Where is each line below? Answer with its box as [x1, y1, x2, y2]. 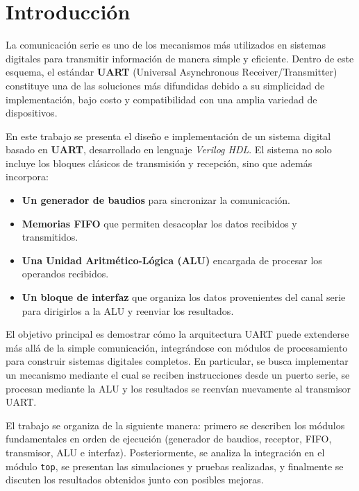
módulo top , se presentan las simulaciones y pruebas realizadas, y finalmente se [6, 458, 344, 473]
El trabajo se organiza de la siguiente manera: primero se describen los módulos [6, 417, 345, 432]
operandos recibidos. [22, 266, 109, 281]
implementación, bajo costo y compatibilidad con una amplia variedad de [6, 92, 317, 106]
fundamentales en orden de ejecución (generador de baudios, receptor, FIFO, [6, 431, 332, 446]
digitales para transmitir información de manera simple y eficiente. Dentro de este [6, 51, 354, 65]
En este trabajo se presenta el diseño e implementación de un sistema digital [6, 128, 331, 143]
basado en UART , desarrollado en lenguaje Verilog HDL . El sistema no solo [6, 142, 332, 157]
